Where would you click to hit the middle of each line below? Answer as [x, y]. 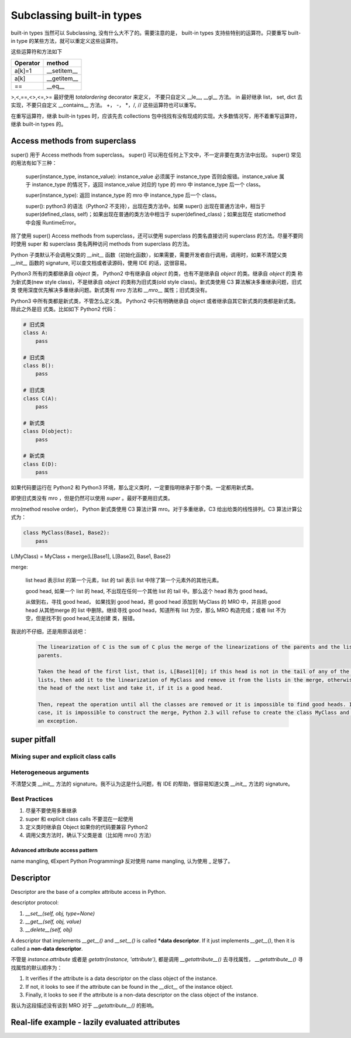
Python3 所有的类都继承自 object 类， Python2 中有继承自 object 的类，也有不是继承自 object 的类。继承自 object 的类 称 [157, 274]
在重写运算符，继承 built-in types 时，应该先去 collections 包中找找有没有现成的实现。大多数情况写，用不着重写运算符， [156, 116]
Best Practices [32, 799]
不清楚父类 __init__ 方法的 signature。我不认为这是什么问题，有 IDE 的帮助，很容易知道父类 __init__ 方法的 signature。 [152, 784]
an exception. [58, 721]
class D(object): [48, 431]
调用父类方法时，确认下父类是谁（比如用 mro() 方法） [90, 835]
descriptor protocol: [35, 903]
